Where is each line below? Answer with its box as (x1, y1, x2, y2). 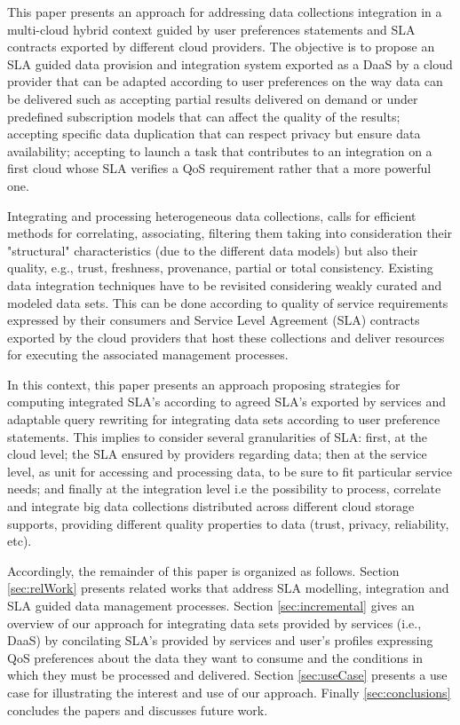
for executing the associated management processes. (7, 345, 289, 364)
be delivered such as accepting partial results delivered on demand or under (7, 89, 418, 107)
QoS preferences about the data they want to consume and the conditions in (7, 648, 424, 666)
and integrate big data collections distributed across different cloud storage (7, 497, 415, 516)
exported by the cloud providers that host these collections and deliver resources (7, 327, 445, 346)
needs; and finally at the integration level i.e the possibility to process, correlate (7, 479, 441, 498)
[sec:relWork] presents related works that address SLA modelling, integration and (7, 579, 449, 597)
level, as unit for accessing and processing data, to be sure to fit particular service (7, 461, 452, 480)
